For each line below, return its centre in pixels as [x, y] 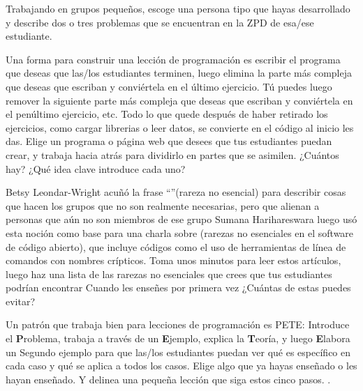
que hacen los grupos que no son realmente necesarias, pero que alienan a [163, 205]
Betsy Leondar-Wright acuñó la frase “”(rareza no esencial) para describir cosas [176, 192]
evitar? [21, 301]
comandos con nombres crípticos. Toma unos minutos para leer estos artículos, [173, 260]
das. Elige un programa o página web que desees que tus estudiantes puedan [169, 141]
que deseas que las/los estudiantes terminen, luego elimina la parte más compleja [179, 73]
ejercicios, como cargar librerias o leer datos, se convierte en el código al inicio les [180, 127]
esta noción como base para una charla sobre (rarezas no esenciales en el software [180, 232]
